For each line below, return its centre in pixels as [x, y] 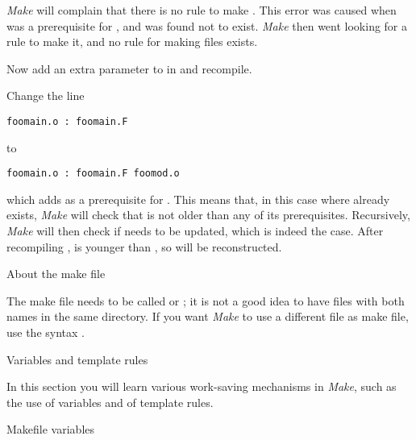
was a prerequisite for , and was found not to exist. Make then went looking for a [207, 25]
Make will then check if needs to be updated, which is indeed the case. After [195, 231]
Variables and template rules [77, 359]
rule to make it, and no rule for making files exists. [132, 42]
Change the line [46, 95]
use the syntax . [46, 332]
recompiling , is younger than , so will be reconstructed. [144, 246]
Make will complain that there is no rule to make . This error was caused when [202, 10]
